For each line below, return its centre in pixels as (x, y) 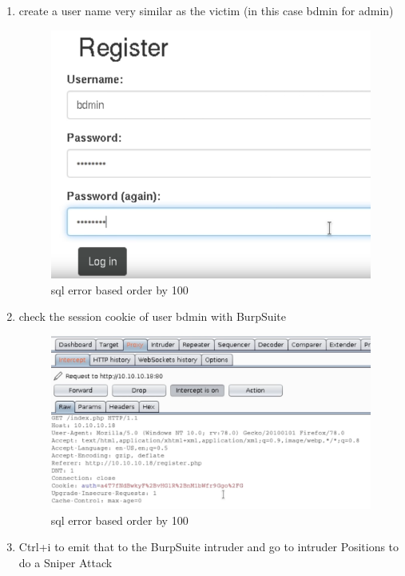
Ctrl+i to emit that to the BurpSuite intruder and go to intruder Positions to (209, 547)
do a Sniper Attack (66, 562)
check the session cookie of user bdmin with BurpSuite (153, 316)
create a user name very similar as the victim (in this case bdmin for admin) (206, 10)
